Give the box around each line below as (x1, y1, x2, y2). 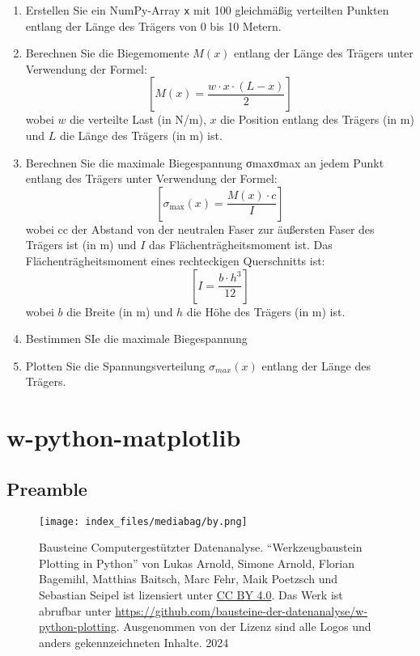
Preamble (6, 476, 87, 501)
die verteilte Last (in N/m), (70, 111, 206, 128)
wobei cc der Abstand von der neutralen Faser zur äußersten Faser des (25, 220, 375, 237)
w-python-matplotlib (6, 421, 241, 454)
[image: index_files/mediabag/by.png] (39, 515, 248, 527)
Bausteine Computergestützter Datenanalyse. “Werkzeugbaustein (39, 539, 363, 556)
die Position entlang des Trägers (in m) (220, 111, 414, 128)
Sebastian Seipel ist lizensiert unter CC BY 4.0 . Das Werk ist (39, 586, 343, 603)
